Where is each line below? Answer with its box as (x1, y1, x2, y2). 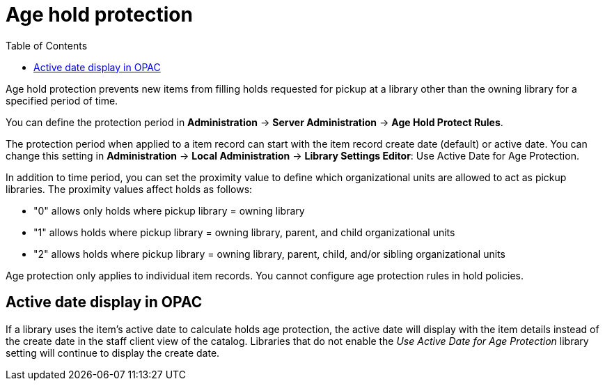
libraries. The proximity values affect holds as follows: (6, 183, 253, 195)
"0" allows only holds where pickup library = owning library (33, 204, 305, 217)
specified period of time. (6, 94, 118, 107)
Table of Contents (6, 39, 88, 52)
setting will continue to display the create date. (6, 346, 220, 359)
